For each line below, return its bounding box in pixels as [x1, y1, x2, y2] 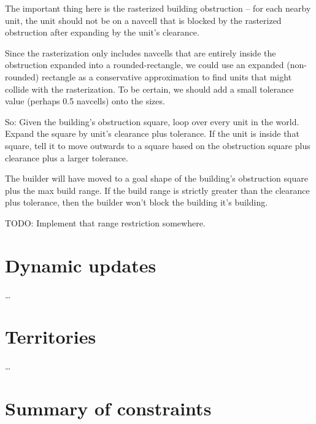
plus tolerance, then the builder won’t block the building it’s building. [5, 196, 268, 209]
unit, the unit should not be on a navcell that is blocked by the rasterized [5, 13, 282, 26]
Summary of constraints [5, 396, 212, 421]
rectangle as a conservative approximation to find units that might [41, 70, 292, 83]
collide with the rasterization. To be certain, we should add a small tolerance [5, 82, 294, 95]
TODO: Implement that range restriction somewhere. [5, 216, 206, 229]
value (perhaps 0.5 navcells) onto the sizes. [5, 94, 165, 107]
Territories [5, 324, 96, 349]
